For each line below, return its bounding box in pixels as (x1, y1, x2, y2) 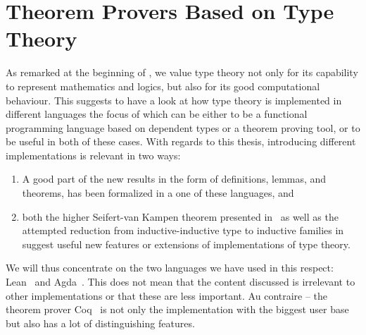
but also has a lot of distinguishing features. (6, 315, 195, 330)
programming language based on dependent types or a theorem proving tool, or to (6, 120, 360, 135)
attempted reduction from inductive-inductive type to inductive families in (22, 223, 344, 238)
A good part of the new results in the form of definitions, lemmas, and (22, 171, 327, 186)
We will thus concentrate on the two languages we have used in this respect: (6, 260, 334, 275)
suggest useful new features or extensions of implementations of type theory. (22, 236, 351, 251)
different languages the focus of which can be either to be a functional (6, 106, 308, 121)
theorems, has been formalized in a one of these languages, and (22, 185, 294, 200)
